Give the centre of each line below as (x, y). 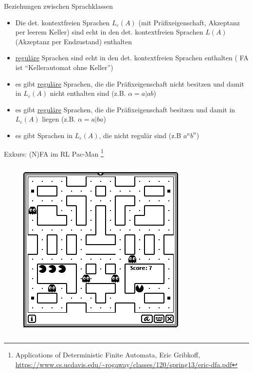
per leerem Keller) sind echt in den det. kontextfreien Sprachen (109, 32)
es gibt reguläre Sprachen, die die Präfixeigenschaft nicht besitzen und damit (130, 83)
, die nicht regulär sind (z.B (140, 135)
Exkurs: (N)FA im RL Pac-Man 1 (54, 153)
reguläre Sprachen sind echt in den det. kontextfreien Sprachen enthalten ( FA (132, 58)
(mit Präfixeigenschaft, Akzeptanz (189, 22)
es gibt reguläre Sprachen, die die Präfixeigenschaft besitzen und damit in (125, 109)
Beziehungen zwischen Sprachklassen (59, 6)
